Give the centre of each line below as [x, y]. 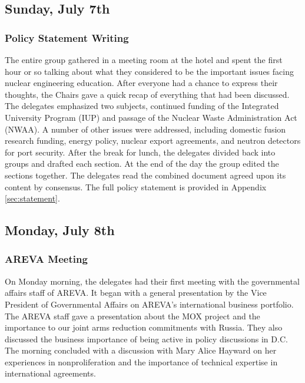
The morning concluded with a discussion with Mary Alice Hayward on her [141, 350]
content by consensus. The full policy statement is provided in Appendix [136, 186]
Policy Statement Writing [67, 37]
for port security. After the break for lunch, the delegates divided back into [140, 152]
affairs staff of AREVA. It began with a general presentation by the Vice [136, 293]
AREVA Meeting [46, 259]
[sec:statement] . [32, 198]
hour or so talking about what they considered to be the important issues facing [149, 71]
